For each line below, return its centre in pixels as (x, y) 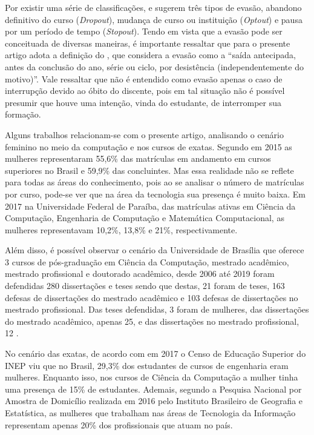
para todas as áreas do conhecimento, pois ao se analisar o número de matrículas (155, 182)
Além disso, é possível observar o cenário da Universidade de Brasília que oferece (155, 250)
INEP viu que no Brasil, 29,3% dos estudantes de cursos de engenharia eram (147, 365)
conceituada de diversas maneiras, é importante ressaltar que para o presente (148, 43)
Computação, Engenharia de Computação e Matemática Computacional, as (145, 218)
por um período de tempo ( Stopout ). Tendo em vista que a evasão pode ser (144, 31)
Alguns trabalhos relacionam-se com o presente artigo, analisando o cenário (145, 134)
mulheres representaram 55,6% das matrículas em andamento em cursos (138, 158)
